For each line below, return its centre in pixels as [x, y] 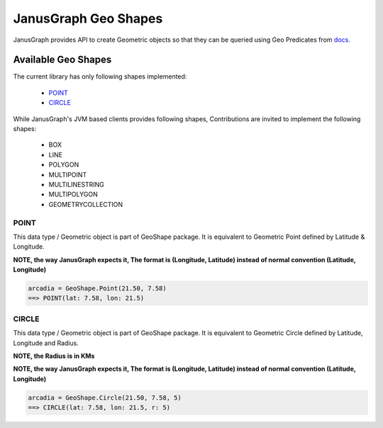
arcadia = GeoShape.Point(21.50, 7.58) [97, 288]
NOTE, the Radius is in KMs [54, 356]
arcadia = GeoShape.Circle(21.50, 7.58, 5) [105, 398]
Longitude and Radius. [46, 343]
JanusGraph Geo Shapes [88, 18]
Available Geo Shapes [62, 60]
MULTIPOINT [68, 174]
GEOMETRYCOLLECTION [86, 204]
